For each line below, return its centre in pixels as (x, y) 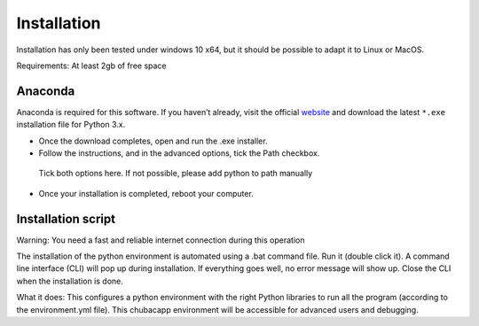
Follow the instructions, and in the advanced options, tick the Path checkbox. (179, 153)
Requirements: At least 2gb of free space (92, 66)
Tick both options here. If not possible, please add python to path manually (176, 174)
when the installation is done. (70, 281)
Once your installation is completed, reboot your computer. (146, 193)
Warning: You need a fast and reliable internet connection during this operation (161, 240)
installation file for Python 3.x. (71, 125)
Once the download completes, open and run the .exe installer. (153, 141)
